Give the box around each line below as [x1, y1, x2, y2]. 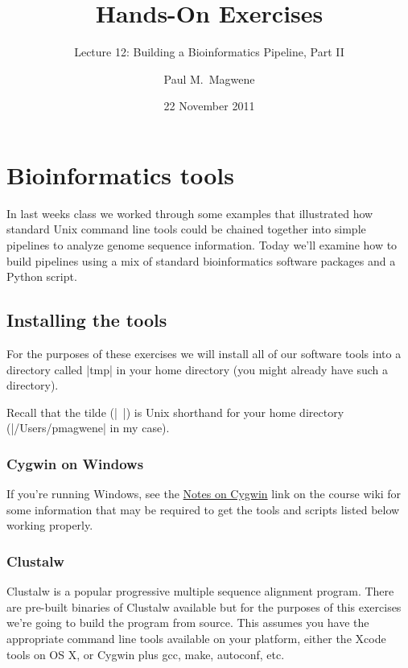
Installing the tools [6, 307, 167, 332]
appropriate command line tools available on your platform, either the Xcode [6, 629, 386, 646]
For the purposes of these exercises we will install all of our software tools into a [6, 345, 402, 362]
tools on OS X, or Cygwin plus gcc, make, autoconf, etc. [6, 645, 285, 662]
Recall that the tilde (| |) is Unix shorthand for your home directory [6, 403, 344, 420]
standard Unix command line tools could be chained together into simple [6, 221, 366, 237]
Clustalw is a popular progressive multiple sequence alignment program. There [6, 583, 394, 600]
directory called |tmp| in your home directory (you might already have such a [6, 361, 388, 377]
